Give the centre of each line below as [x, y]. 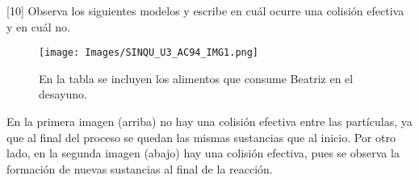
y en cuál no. [38, 26]
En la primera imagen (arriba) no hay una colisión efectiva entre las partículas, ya [209, 121]
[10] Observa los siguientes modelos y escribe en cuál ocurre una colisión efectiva [205, 10]
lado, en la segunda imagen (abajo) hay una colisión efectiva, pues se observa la [203, 153]
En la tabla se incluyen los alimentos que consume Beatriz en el [196, 78]
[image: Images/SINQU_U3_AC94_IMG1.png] [149, 53]
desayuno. [63, 94]
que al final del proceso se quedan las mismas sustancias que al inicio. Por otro [201, 137]
